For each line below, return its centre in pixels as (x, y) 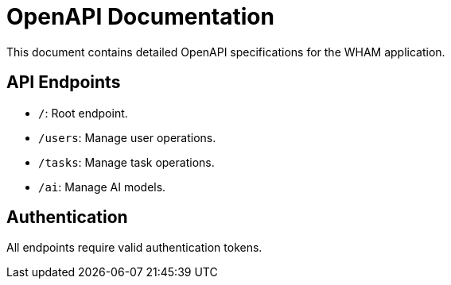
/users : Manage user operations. (127, 137)
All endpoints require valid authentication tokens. (134, 248)
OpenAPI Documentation (140, 17)
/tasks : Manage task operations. (126, 162)
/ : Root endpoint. (83, 113)
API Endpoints (64, 83)
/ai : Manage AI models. (102, 187)
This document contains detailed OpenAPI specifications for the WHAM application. (226, 52)
